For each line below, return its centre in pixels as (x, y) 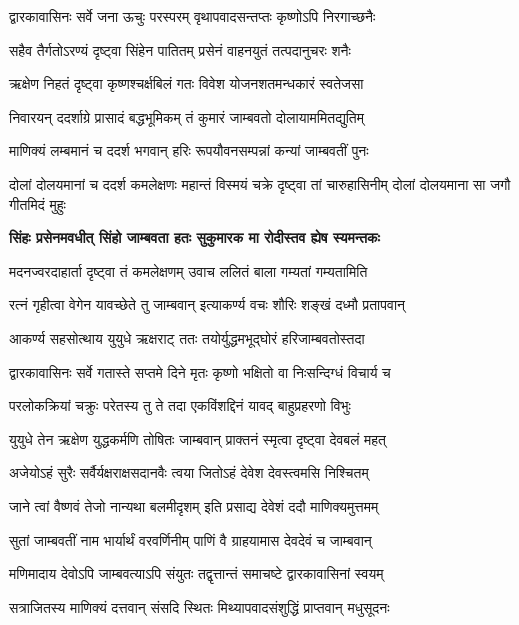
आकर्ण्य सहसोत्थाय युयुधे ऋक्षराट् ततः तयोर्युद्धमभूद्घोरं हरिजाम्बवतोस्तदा (187, 337)
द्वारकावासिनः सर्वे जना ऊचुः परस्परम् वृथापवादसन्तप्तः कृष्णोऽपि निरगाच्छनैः (192, 16)
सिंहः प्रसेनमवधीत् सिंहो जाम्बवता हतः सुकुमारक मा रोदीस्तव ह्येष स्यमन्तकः (194, 237)
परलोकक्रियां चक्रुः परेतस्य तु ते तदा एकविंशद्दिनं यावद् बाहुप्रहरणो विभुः (180, 405)
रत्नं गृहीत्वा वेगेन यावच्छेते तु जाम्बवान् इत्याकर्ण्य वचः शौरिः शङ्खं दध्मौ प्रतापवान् (207, 304)
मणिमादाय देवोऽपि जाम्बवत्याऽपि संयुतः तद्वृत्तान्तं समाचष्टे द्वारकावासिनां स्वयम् (196, 573)
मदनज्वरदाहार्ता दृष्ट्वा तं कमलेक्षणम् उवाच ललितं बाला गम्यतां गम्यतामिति (188, 270)
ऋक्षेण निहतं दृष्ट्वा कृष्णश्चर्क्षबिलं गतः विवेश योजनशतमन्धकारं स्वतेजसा (186, 83)
